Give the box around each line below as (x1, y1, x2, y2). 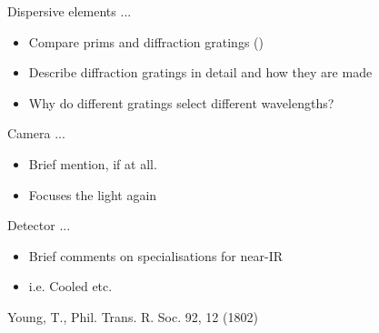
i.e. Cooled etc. (28, 277, 113, 296)
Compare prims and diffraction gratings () (28, 32, 264, 51)
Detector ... (7, 216, 71, 235)
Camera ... (7, 124, 65, 143)
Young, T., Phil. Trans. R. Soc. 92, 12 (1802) (7, 307, 258, 326)
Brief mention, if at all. (28, 154, 157, 173)
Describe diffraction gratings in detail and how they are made (28, 63, 373, 82)
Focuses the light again (28, 185, 157, 204)
